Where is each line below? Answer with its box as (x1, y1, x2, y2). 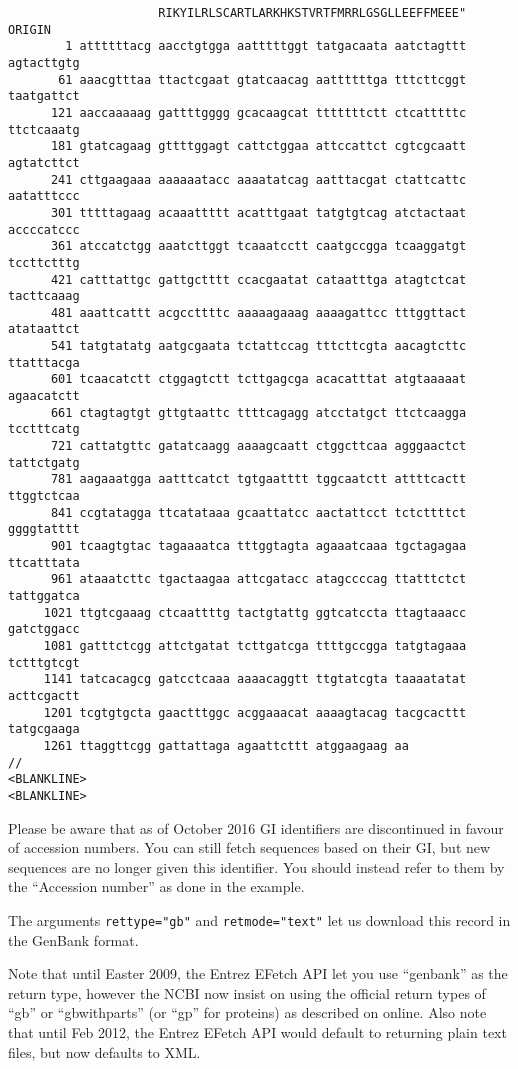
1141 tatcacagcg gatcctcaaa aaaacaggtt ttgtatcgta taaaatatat (43, 672, 467, 687)
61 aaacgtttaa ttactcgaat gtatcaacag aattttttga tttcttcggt (58, 72, 467, 87)
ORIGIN (8, 22, 51, 37)
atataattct (8, 322, 80, 337)
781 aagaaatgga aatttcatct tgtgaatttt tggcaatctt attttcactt (50, 472, 467, 487)
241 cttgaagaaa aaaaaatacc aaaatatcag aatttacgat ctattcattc (50, 172, 467, 187)
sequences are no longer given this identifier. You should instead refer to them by (8, 856, 505, 877)
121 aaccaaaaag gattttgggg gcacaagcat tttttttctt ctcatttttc (50, 105, 467, 120)
